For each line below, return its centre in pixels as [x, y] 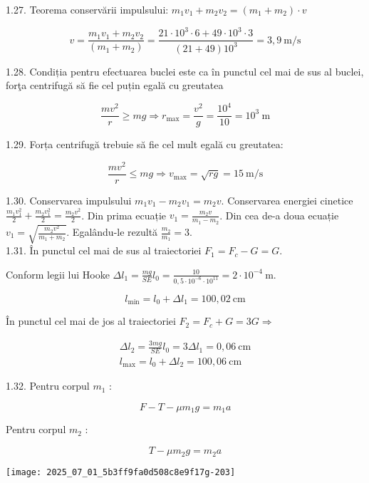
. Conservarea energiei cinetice [287, 200]
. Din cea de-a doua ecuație [279, 215]
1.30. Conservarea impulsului [69, 200]
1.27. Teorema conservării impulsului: [87, 9]
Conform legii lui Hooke [58, 274]
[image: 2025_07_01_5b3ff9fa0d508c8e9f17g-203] [121, 472]
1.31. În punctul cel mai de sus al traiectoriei [104, 250]
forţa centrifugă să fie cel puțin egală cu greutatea [115, 85]
